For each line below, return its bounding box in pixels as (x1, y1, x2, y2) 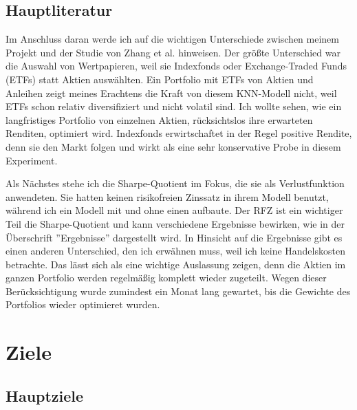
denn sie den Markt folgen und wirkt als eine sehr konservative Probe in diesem (6, 139, 341, 153)
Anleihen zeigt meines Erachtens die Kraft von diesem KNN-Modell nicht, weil (6, 85, 337, 100)
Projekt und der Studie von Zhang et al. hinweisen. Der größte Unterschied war (6, 45, 340, 59)
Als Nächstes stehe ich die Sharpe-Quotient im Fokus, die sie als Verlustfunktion (6, 176, 345, 191)
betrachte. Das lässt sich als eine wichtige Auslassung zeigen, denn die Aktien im (6, 257, 346, 271)
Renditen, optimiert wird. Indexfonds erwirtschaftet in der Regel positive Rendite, (6, 126, 352, 140)
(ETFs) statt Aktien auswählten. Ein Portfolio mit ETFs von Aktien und (6, 72, 314, 86)
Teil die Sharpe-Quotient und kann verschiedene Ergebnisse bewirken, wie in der (6, 216, 345, 230)
